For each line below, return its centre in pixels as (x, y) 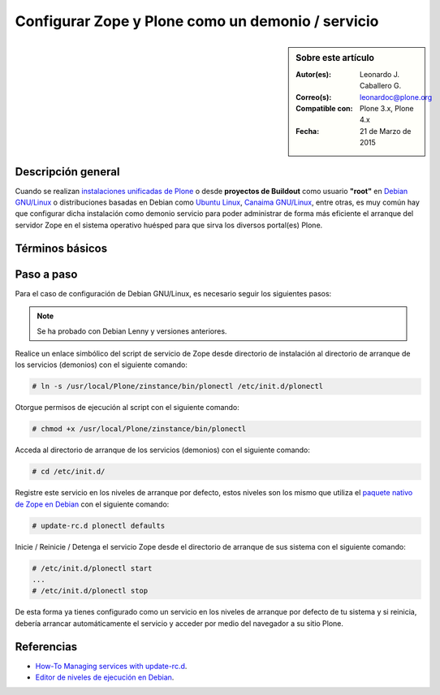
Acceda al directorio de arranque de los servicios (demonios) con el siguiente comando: (162, 450)
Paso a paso (46, 274)
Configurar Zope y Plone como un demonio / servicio (197, 21)
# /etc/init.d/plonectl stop (90, 591)
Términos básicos (61, 248)
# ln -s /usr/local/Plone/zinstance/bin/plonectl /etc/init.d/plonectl (178, 386)
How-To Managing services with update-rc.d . (111, 666)
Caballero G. (381, 86)
